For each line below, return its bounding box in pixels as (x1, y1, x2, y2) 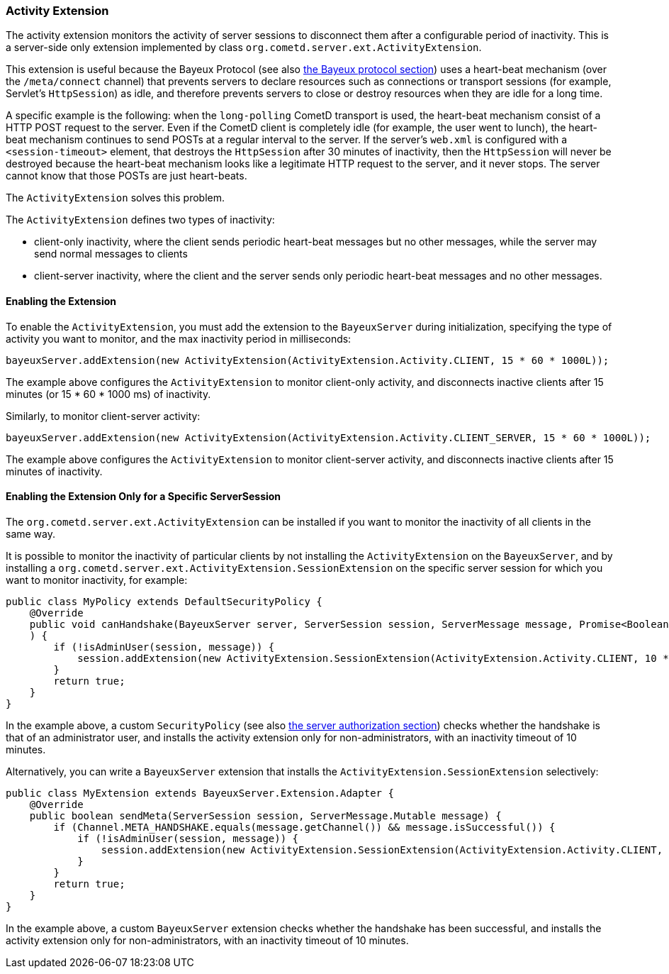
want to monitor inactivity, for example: (6, 573, 188, 586)
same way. (6, 527, 56, 540)
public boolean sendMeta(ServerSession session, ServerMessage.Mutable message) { (29, 809, 502, 821)
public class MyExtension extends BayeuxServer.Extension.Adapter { (6, 787, 394, 799)
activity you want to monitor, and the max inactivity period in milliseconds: (6, 332, 352, 345)
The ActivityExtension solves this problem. (6, 192, 225, 204)
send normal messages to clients (34, 248, 188, 260)
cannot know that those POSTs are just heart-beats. (6, 170, 247, 182)
